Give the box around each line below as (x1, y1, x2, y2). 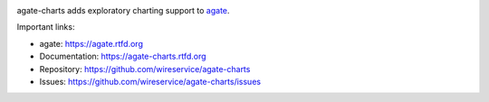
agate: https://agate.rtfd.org (39, 38, 144, 49)
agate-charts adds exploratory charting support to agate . (16, 5, 230, 15)
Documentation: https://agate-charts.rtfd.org (39, 51, 207, 62)
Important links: (16, 22, 75, 32)
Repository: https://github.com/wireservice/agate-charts (39, 63, 251, 74)
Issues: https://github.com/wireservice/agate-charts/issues (39, 76, 262, 87)
